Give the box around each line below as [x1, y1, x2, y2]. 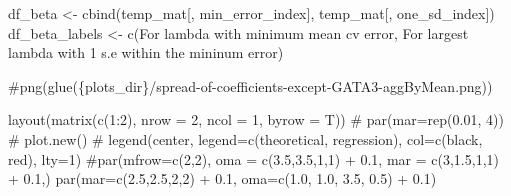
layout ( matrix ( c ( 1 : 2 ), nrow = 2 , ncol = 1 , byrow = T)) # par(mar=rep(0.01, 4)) [8, 109, 504, 130]
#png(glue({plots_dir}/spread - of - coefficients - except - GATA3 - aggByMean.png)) [8, 75, 493, 96]
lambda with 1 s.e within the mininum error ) [8, 42, 284, 63]
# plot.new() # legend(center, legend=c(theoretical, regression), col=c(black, [8, 128, 483, 149]
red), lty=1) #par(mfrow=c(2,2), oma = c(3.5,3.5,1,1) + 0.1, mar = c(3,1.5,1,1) [8, 148, 499, 169]
